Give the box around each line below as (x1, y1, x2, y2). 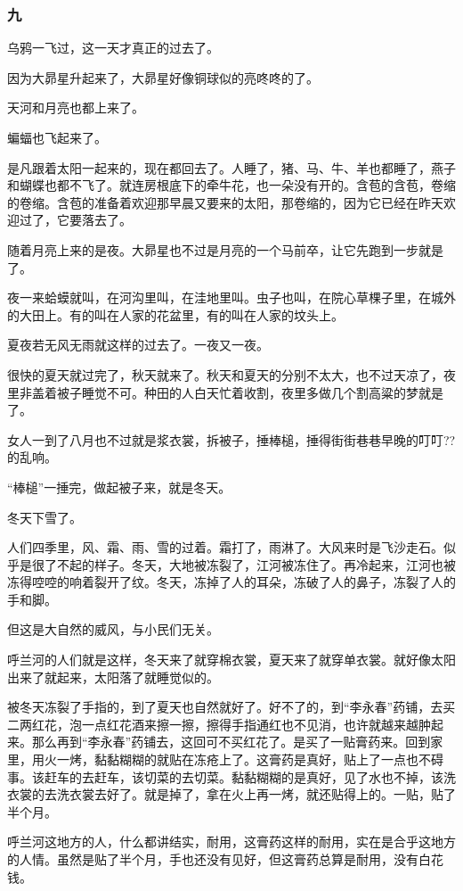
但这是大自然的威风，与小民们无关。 (7, 620, 219, 639)
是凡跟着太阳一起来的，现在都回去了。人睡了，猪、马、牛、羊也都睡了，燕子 (7, 158, 456, 177)
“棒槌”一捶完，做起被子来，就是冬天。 (7, 477, 231, 496)
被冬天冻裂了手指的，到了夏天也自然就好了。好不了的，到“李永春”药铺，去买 (7, 697, 456, 716)
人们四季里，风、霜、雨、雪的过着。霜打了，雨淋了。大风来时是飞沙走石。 (7, 538, 443, 557)
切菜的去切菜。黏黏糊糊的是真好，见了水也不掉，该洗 (143, 767, 456, 786)
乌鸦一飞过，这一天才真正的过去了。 (7, 38, 219, 57)
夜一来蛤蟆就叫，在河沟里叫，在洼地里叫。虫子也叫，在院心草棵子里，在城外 (7, 288, 456, 307)
